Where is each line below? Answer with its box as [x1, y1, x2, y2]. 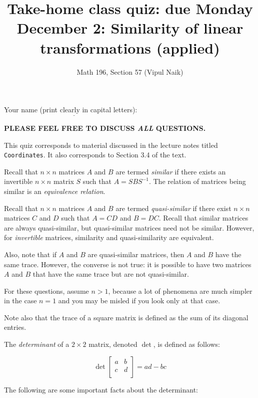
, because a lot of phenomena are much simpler [108, 285, 252, 296]
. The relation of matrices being [148, 176, 246, 186]
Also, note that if [4, 249, 57, 259]
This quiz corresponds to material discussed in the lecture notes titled [4, 139, 218, 150]
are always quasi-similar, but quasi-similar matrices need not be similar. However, [4, 222, 254, 233]
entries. [4, 322, 26, 332]
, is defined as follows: [153, 339, 220, 349]
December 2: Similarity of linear [16, 18, 243, 38]
